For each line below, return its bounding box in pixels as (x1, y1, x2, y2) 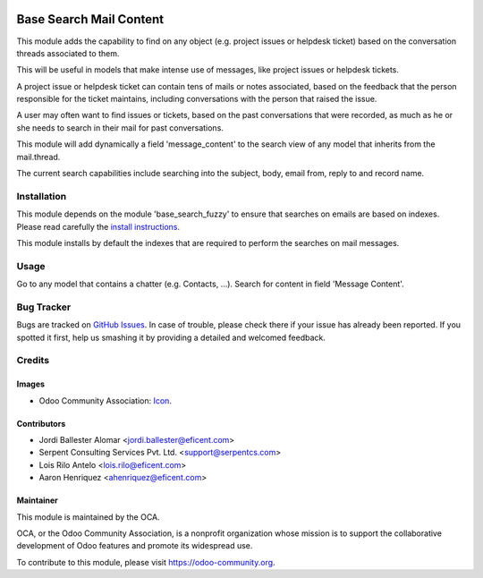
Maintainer (16, 495, 58, 506)
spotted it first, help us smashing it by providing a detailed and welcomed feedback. (16, 332, 326, 343)
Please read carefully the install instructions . (16, 221, 181, 232)
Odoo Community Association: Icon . (38, 395, 172, 406)
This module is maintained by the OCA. (16, 511, 160, 523)
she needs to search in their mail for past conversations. (16, 122, 224, 133)
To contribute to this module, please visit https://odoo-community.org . (16, 557, 276, 567)
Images (16, 378, 45, 389)
